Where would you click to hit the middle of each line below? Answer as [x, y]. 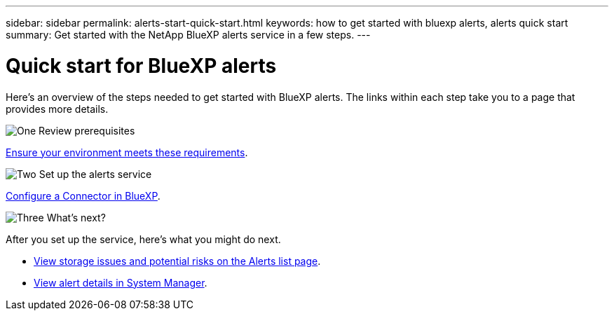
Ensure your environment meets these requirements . [127, 152]
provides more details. [57, 109]
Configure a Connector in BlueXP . [83, 195]
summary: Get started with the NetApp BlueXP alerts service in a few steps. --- [188, 35]
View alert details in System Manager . [121, 282]
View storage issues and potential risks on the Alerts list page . [177, 261]
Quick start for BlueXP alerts [141, 66]
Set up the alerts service [95, 174]
